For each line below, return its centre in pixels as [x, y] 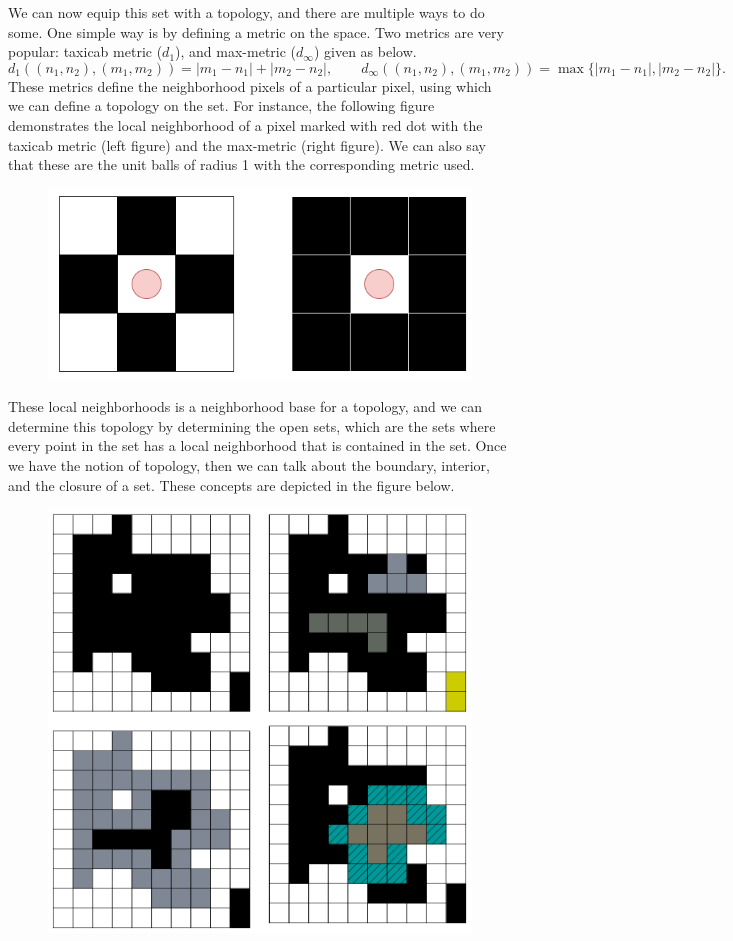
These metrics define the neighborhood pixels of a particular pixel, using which [250, 85]
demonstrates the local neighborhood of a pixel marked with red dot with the [245, 124]
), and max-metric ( [236, 51]
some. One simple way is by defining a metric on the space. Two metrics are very [256, 31]
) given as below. [365, 51]
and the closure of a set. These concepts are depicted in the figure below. [231, 484]
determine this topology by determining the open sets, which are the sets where [252, 425]
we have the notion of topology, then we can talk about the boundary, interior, [249, 464]
